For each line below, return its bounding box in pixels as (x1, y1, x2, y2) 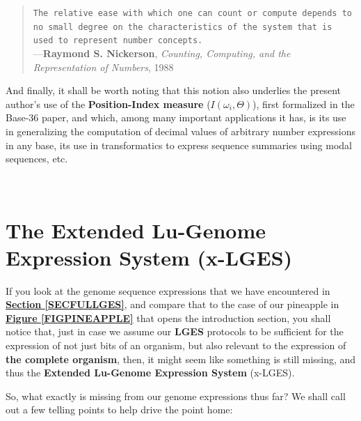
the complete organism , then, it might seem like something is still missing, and (6, 351, 356, 366)
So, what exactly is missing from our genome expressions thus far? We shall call (6, 388, 346, 403)
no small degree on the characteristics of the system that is (33, 22, 332, 32)
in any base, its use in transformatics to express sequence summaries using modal (6, 137, 352, 152)
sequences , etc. (6, 151, 68, 166)
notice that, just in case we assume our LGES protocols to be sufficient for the (6, 324, 344, 339)
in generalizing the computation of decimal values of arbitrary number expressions (6, 123, 356, 138)
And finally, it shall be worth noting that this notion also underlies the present (6, 83, 342, 98)
